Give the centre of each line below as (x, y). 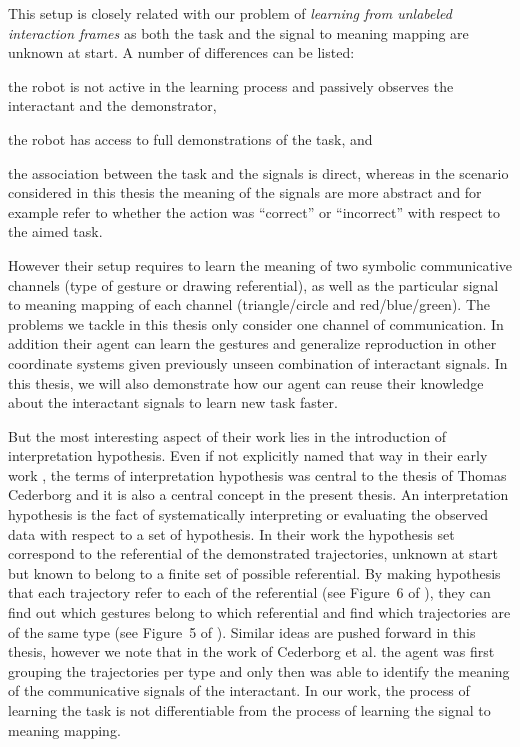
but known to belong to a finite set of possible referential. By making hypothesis (254, 572)
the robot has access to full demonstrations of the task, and (190, 138)
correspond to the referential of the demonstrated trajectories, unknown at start (253, 553)
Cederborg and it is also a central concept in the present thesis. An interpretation (258, 494)
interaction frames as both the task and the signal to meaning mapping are (238, 32)
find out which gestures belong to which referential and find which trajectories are (259, 612)
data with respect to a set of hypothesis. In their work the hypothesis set (231, 533)
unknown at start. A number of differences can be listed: (181, 52)
